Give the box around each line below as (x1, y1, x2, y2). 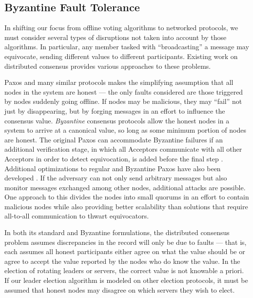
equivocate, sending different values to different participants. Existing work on (4, 51, 238, 61)
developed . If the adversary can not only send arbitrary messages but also (4, 173, 227, 183)
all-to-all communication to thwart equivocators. (4, 211, 149, 221)
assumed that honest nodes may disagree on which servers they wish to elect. (4, 284, 235, 295)
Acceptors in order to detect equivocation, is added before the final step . (4, 153, 223, 163)
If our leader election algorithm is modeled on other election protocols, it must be (4, 275, 248, 285)
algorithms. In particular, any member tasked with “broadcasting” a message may (4, 41, 249, 52)
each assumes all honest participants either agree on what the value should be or (4, 246, 245, 257)
